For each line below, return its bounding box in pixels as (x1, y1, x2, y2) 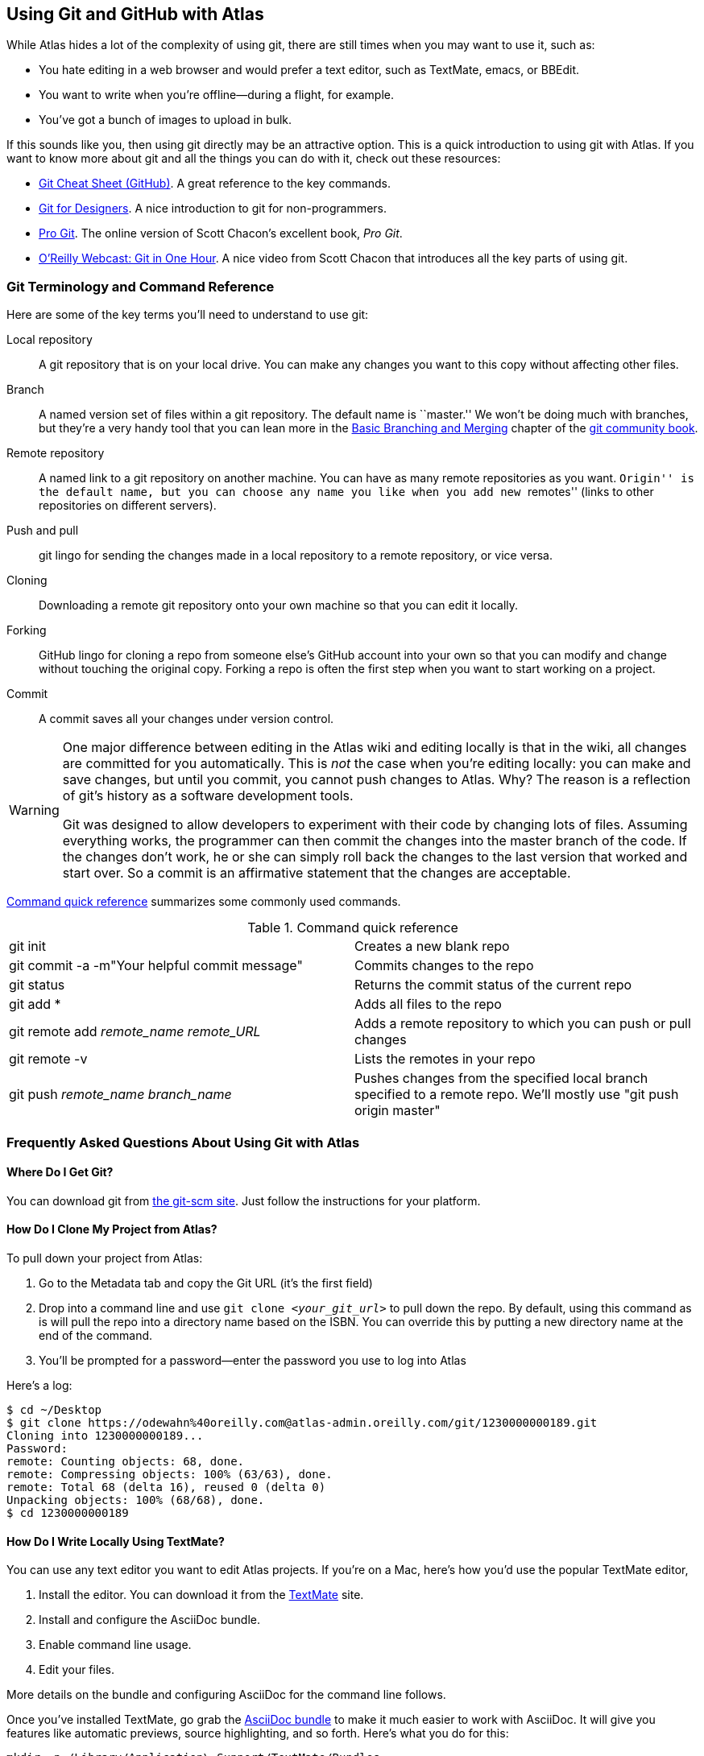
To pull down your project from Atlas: (6, 1250, 203, 1265)
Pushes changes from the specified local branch (354, 1070, 648, 1087)
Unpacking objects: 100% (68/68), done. (6, 1493, 265, 1506)
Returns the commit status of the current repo (354, 977, 632, 994)
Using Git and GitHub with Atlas (6, 4, 264, 24)
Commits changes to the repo (354, 957, 534, 974)
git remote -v (9, 1051, 88, 1068)
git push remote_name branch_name (9, 1086, 232, 1103)
